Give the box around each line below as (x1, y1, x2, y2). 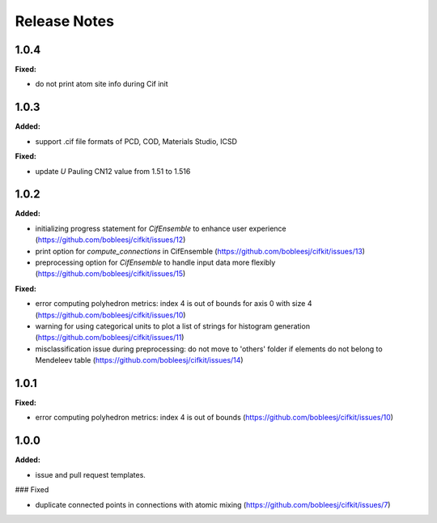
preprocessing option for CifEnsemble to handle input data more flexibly (35, 257, 276, 267)
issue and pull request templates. (35, 470, 146, 479)
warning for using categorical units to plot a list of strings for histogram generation (35, 321, 311, 331)
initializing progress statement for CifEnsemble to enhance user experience (35, 223, 286, 233)
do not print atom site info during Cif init (35, 79, 169, 89)
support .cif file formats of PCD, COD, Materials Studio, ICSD (35, 136, 238, 146)
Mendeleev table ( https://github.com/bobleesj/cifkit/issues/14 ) (35, 355, 244, 365)
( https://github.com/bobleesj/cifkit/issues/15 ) (35, 269, 186, 279)
